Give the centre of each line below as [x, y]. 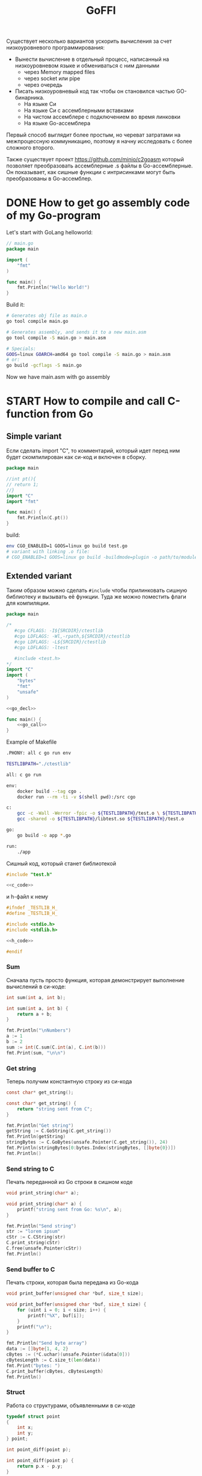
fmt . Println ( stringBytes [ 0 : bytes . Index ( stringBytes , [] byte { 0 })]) [91, 1148]
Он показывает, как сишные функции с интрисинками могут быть [91, 172]
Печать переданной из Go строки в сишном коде [70, 1182]
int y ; [25, 1433]
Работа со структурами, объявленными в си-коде [71, 1405]
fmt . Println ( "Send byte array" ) [47, 1344]
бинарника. [30, 98]
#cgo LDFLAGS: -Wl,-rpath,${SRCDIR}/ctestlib [72, 637]
